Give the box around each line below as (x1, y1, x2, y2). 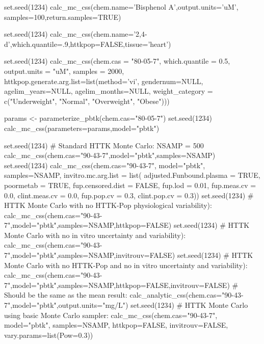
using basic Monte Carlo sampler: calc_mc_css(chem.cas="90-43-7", (4, 309, 218, 320)
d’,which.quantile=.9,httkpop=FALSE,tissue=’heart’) (4, 38, 171, 49)
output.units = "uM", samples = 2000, (4, 65, 124, 76)
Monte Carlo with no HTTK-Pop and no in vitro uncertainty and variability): (4, 259, 248, 270)
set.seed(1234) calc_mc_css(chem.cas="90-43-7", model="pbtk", (4, 160, 205, 170)
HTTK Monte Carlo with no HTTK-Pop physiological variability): (4, 200, 212, 210)
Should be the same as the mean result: (4, 289, 127, 300)
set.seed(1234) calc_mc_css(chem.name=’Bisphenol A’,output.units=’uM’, (4, 2, 239, 12)
